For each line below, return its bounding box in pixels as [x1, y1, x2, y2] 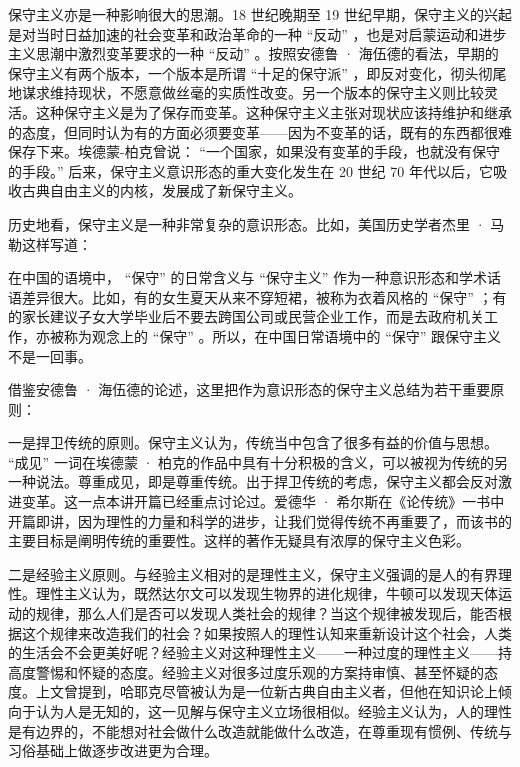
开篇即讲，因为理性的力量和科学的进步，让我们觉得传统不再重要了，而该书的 [8, 510, 512, 531]
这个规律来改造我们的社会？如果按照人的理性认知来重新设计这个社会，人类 [21, 622, 512, 643]
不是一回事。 [8, 345, 92, 366]
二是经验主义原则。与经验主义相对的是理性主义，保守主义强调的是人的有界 [8, 563, 498, 584]
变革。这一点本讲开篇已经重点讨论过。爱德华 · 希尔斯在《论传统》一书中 [21, 491, 505, 512]
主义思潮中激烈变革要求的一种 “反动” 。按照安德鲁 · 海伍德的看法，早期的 [8, 43, 499, 64]
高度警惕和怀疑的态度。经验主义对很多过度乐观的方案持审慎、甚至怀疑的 [8, 661, 484, 682]
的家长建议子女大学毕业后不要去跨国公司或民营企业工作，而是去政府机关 [8, 306, 484, 327]
